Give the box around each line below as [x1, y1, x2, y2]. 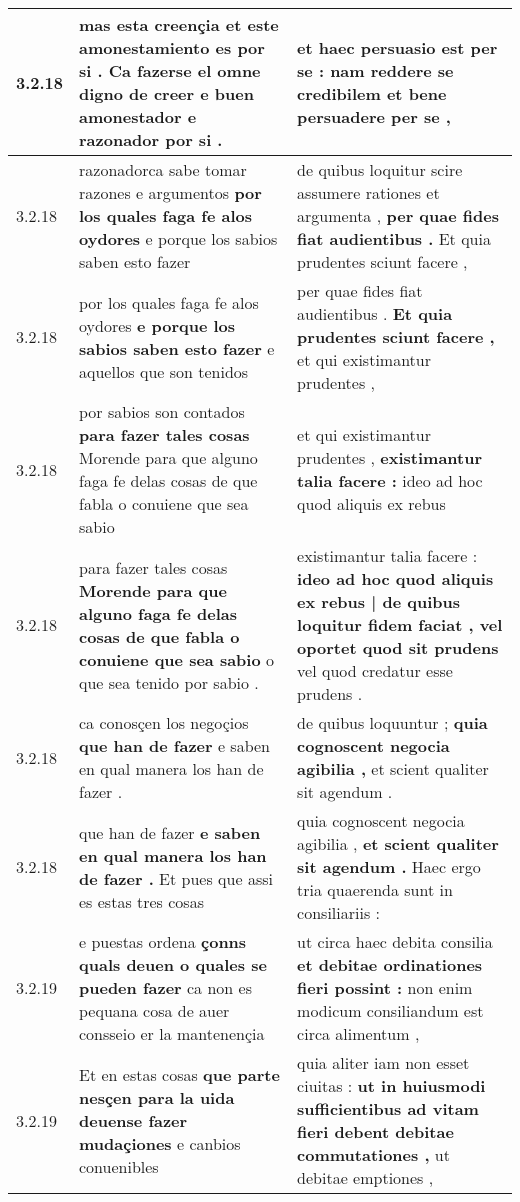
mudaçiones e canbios [79, 1131, 241, 1155]
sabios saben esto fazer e [79, 336, 275, 360]
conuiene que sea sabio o [79, 647, 274, 671]
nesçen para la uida [79, 1085, 235, 1109]
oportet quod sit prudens [297, 636, 499, 659]
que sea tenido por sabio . [79, 670, 259, 694]
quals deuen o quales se [79, 953, 267, 976]
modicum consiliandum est [297, 999, 484, 1022]
